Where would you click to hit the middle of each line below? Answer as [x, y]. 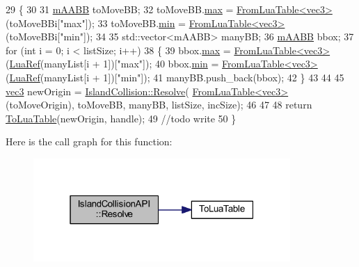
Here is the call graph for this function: [89, 141]
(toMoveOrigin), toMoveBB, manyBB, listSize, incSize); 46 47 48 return [159, 105]
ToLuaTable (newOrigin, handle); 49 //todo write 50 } [121, 118]
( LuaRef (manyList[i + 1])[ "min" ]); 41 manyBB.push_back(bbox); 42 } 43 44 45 [175, 77]
